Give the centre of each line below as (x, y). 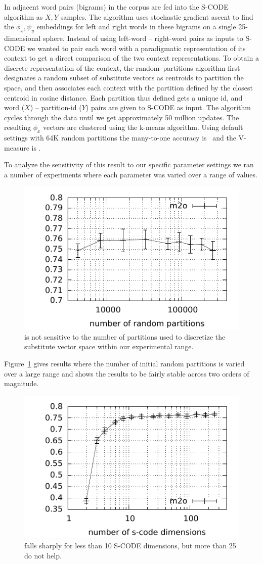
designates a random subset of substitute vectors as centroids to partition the (124, 78)
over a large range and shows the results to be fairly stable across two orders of (127, 373)
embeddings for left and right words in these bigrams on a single (136, 27)
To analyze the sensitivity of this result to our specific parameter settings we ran (129, 164)
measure (17, 147)
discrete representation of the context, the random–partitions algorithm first (122, 67)
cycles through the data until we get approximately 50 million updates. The (122, 117)
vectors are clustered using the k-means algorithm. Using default (143, 127)
